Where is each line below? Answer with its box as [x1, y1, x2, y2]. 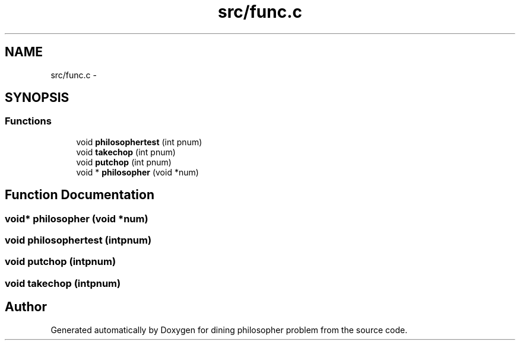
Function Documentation [5, 187, 154, 203]
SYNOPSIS [5, 90, 69, 106]
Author [5, 299, 47, 315]
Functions [5, 115, 52, 127]
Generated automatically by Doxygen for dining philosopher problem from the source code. [50, 324, 408, 335]
